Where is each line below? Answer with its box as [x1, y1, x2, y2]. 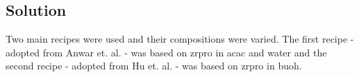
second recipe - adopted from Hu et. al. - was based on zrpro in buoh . [6, 58, 302, 73]
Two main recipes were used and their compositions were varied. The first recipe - [6, 32, 354, 46]
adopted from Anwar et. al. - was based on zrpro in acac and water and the [6, 45, 327, 59]
